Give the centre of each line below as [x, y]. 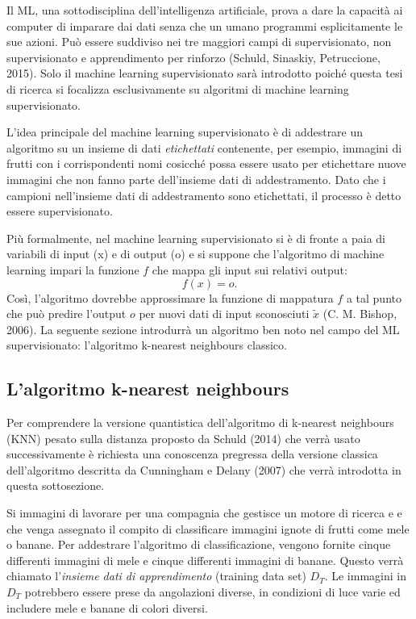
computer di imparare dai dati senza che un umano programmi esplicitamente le [205, 25]
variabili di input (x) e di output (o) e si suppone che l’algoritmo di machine [196, 254]
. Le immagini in [365, 576]
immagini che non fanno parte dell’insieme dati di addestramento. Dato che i [196, 179]
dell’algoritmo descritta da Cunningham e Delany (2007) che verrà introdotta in [204, 469]
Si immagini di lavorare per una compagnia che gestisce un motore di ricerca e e [204, 513]
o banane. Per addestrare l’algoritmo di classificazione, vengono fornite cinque [199, 544]
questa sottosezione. [56, 485]
